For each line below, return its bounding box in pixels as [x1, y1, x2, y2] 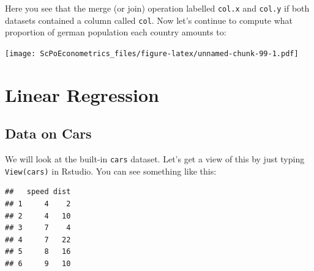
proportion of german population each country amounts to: [5, 26, 226, 38]
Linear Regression [5, 82, 160, 107]
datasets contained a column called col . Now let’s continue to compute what [5, 13, 293, 26]
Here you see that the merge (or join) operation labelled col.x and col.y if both [5, 2, 310, 14]
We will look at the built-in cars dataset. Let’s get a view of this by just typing [5, 153, 305, 165]
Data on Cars [5, 124, 92, 143]
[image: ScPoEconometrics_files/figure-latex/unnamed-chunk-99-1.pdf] [5, 49, 299, 58]
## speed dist [5, 187, 71, 197]
